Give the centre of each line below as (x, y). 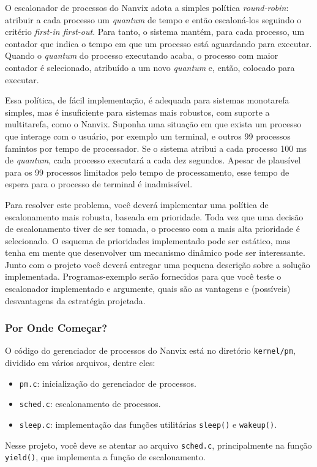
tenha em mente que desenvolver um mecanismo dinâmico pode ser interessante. (155, 252)
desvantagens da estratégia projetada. (75, 300)
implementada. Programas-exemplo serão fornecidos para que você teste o (143, 276)
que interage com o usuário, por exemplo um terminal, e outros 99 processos (148, 136)
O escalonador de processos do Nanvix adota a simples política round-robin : (147, 7)
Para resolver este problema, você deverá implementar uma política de (137, 204)
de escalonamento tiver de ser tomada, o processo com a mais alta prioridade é (152, 229)
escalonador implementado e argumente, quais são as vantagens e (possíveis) (148, 289)
